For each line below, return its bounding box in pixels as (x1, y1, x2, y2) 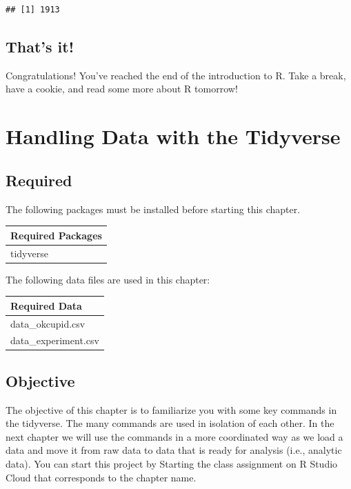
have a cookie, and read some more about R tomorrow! (6, 81, 238, 96)
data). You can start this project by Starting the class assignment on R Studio (6, 457, 338, 471)
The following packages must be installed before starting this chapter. (6, 201, 301, 216)
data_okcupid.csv (10, 316, 86, 330)
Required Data (10, 298, 82, 312)
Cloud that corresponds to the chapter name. (6, 470, 197, 484)
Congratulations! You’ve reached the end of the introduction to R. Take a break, (6, 68, 346, 82)
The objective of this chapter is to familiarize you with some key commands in (6, 402, 337, 417)
